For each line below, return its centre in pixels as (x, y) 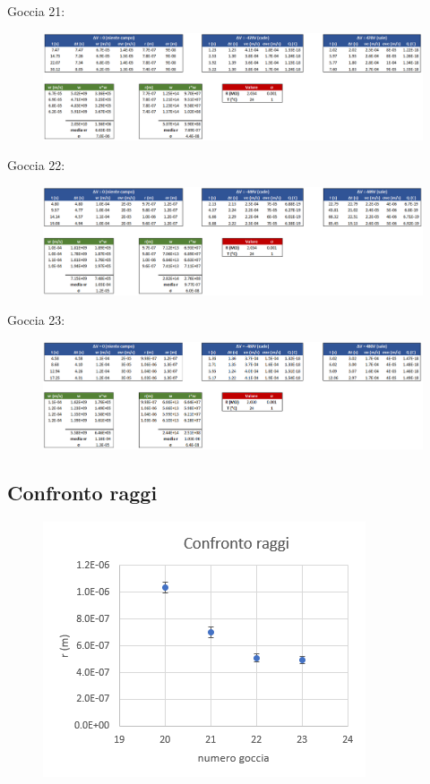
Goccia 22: (36, 165)
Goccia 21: (36, 11)
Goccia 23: (36, 320)
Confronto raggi (82, 493)
